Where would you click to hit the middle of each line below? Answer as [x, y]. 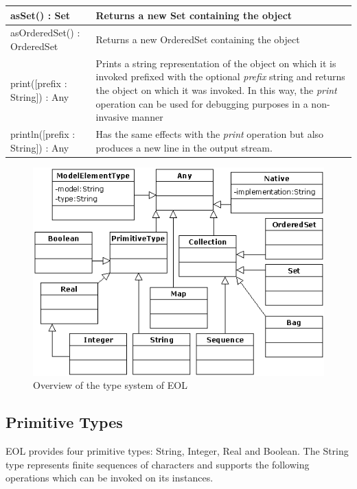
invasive [112, 117]
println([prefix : [43, 134]
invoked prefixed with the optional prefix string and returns [220, 76]
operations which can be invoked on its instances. [110, 478]
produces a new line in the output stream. [184, 147]
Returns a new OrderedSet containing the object [198, 39]
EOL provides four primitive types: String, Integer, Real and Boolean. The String [177, 451]
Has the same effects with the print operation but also [210, 134]
